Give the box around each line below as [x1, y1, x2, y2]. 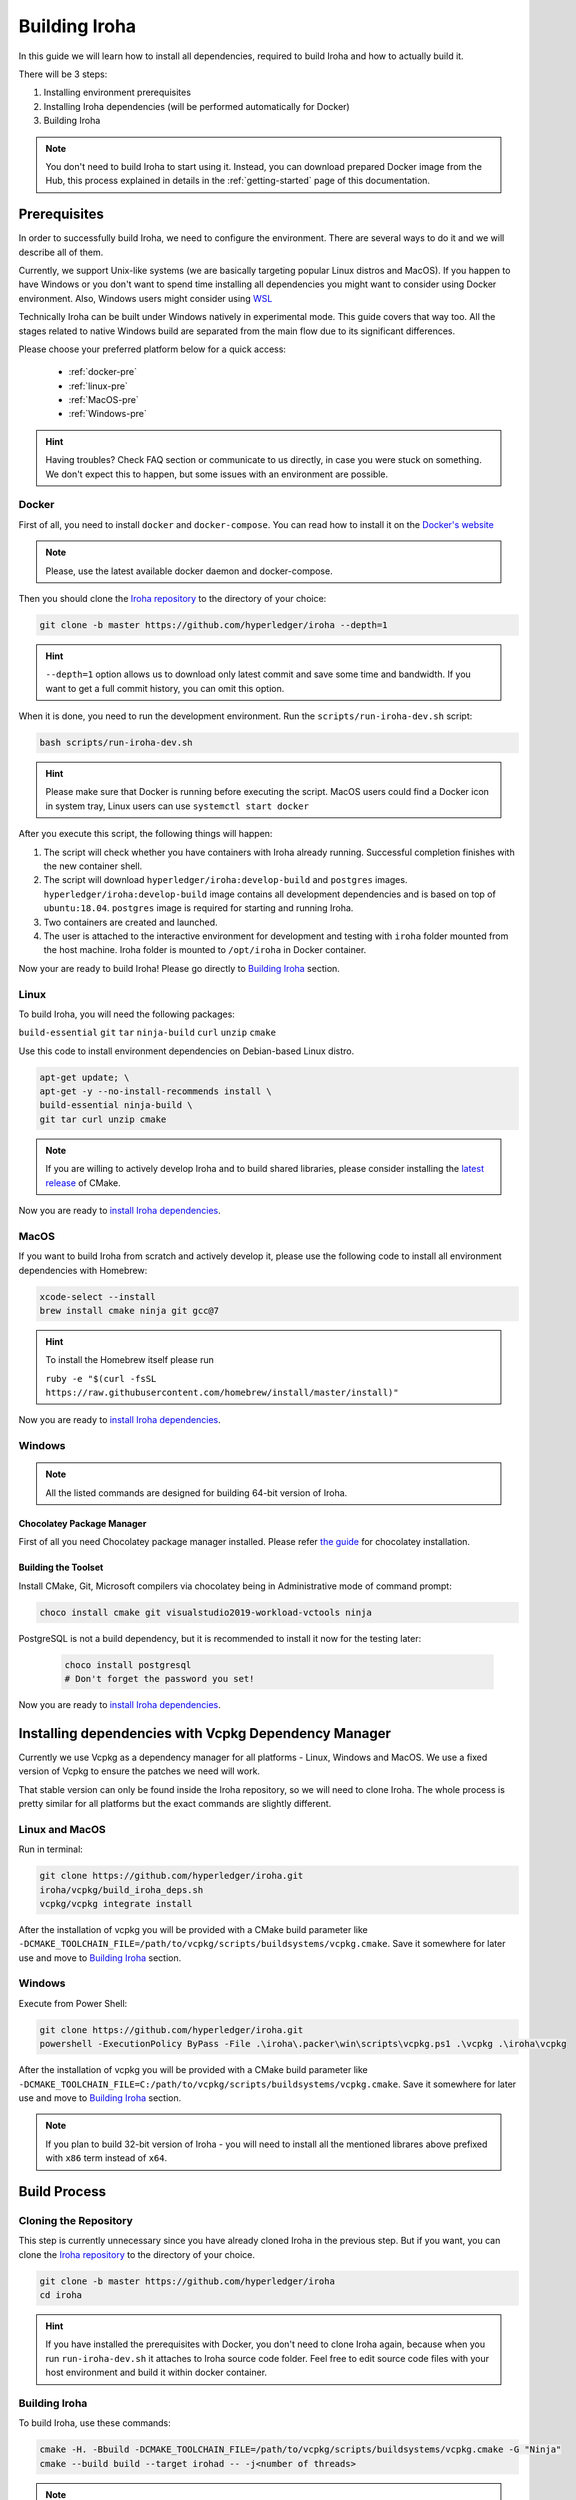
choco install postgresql [64, 1659, 192, 1670]
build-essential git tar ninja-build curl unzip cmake [18, 1027, 277, 1039]
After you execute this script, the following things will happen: [18, 828, 273, 840]
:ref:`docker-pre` [68, 366, 137, 378]
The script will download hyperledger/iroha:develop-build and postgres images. [43, 874, 408, 886]
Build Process [18, 2183, 107, 2200]
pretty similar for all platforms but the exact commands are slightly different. [18, 1797, 332, 1809]
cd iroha [39, 2290, 83, 2301]
